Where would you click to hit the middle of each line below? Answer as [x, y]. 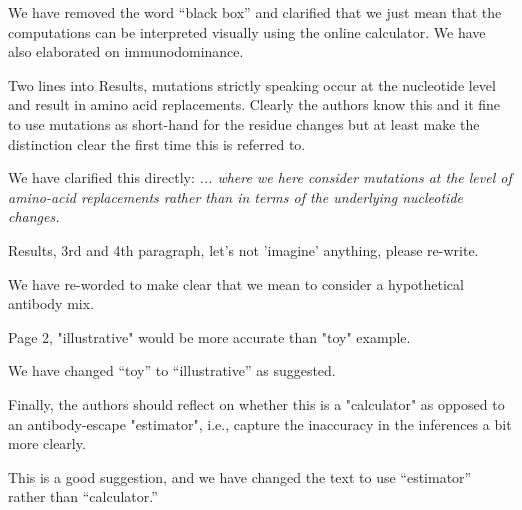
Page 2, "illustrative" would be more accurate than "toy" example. [209, 336]
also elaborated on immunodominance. [126, 51]
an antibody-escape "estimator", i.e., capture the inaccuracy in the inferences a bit [260, 423]
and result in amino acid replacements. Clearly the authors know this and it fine [254, 104]
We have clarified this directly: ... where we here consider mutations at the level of [260, 177]
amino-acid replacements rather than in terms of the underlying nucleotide [235, 196]
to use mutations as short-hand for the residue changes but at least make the [244, 123]
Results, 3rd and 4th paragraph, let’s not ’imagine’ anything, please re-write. [243, 249]
